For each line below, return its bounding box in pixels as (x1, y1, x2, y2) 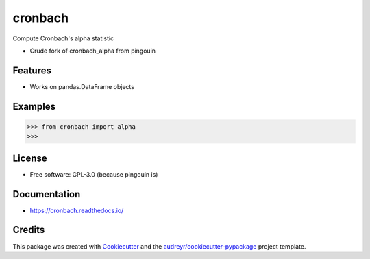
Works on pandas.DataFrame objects (29, 82, 135, 90)
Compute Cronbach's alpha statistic (12, 34, 114, 42)
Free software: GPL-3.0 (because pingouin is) (29, 170, 158, 178)
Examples (12, 100, 56, 112)
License (12, 152, 47, 164)
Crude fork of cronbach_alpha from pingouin (29, 47, 156, 55)
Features (12, 64, 51, 76)
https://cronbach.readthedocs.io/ (29, 206, 124, 214)
